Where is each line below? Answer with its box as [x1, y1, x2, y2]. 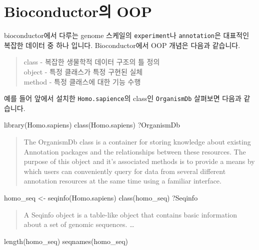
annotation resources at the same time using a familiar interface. [23, 175, 221, 186]
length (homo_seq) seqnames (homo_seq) [4, 235, 128, 246]
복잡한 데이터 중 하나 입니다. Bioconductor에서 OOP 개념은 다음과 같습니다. [4, 39, 240, 50]
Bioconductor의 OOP [4, 1, 152, 21]
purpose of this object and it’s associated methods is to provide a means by [23, 156, 255, 166]
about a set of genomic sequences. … [23, 219, 134, 229]
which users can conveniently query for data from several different [23, 165, 226, 176]
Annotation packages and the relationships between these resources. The [23, 146, 246, 156]
